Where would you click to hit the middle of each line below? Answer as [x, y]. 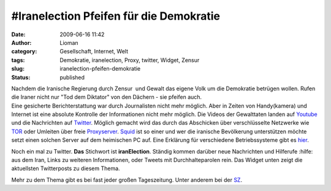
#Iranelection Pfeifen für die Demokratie [116, 16]
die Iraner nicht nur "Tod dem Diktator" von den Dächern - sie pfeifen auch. [107, 97]
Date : [18, 34]
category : [24, 52]
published [72, 77]
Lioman [69, 42]
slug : [18, 69]
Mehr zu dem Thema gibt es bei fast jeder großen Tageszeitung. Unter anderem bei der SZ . [127, 180]
